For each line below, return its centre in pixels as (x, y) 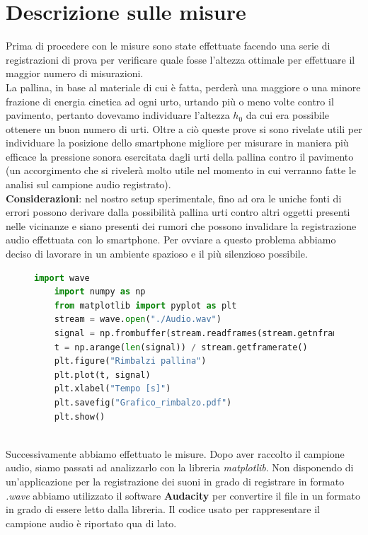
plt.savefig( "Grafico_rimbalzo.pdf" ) (143, 402)
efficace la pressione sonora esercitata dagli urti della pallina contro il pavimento (180, 156)
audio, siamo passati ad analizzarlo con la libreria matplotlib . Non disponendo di (180, 467)
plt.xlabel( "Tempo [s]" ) (113, 389)
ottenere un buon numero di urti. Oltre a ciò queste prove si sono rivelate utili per (184, 128)
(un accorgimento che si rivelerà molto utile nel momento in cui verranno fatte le (181, 170)
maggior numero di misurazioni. (75, 73)
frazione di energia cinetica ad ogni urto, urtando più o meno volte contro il (170, 101)
